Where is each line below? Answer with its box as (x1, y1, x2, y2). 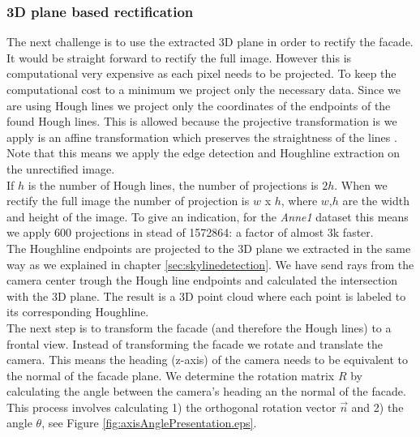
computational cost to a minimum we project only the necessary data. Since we (6, 81, 401, 97)
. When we (334, 176, 388, 193)
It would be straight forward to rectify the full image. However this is (6, 49, 352, 66)
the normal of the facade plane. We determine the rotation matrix (6, 366, 335, 383)
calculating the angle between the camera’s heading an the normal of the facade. (6, 383, 406, 400)
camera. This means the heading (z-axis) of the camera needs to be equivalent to (6, 351, 408, 368)
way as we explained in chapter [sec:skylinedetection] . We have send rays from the (6, 255, 414, 272)
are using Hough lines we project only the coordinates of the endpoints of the (6, 96, 391, 114)
